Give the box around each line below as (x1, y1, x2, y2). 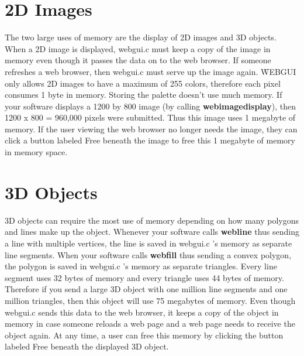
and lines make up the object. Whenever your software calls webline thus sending (5, 225, 300, 238)
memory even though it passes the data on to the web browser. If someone (5, 54, 271, 66)
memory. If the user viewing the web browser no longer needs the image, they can (5, 122, 298, 135)
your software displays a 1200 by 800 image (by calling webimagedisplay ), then (5, 100, 296, 112)
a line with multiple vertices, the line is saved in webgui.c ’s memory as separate (5, 237, 292, 249)
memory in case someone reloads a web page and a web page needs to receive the (5, 317, 295, 330)
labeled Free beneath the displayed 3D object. (5, 340, 169, 352)
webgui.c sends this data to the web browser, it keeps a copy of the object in (5, 306, 279, 318)
